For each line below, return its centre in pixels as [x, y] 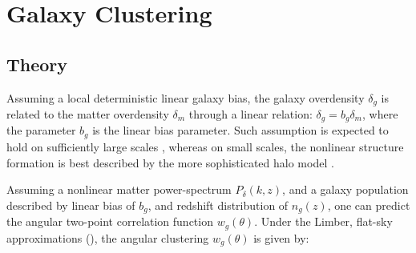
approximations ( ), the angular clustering [108, 237]
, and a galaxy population [345, 189]
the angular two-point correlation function [110, 221]
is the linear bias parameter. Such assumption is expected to [240, 130]
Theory [37, 64]
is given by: [281, 237]
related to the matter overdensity [88, 114]
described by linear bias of [71, 205]
